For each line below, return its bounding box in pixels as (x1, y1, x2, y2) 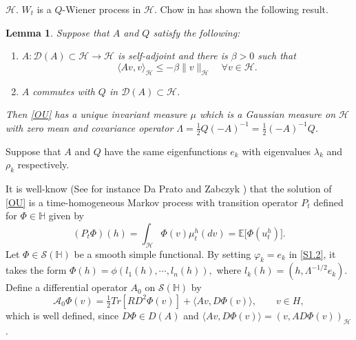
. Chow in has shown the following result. (154, 2, 328, 16)
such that (258, 48, 296, 63)
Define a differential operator (6, 280, 127, 294)
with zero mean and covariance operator (6, 120, 174, 134)
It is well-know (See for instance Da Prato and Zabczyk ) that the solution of (6, 181, 332, 195)
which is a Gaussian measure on (199, 107, 335, 121)
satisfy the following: (153, 25, 240, 39)
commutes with (32, 83, 95, 98)
